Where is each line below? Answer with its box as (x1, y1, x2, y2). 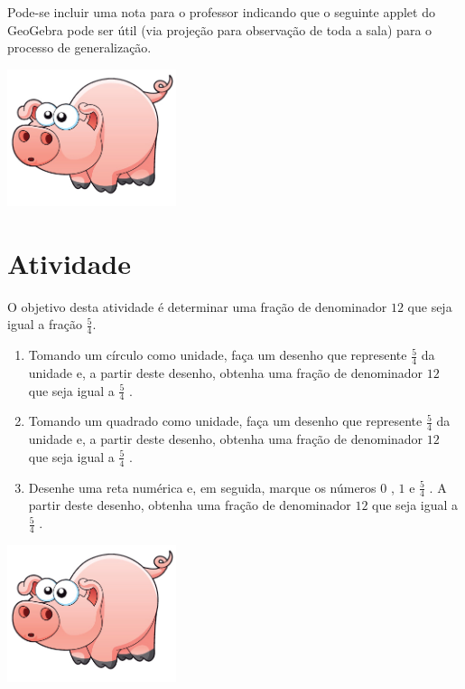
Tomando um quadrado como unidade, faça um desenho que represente (28, 411, 423, 430)
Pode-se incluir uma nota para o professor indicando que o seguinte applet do (7, 3, 435, 21)
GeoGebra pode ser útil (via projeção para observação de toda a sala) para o (7, 20, 432, 39)
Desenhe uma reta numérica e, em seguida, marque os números (28, 477, 377, 496)
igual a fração (7, 315, 82, 334)
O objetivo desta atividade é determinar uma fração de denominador (7, 297, 387, 316)
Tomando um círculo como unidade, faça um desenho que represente (28, 345, 407, 364)
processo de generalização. (7, 38, 152, 57)
